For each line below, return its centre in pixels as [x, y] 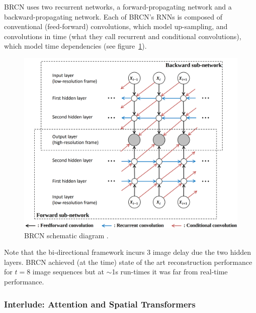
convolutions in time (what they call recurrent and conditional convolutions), [123, 36]
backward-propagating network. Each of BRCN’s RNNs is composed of [113, 16]
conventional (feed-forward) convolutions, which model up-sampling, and [116, 26]
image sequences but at [68, 272]
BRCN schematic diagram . [66, 235]
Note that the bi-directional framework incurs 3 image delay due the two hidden [128, 252]
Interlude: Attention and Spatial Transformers [100, 304]
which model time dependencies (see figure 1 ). [75, 46]
